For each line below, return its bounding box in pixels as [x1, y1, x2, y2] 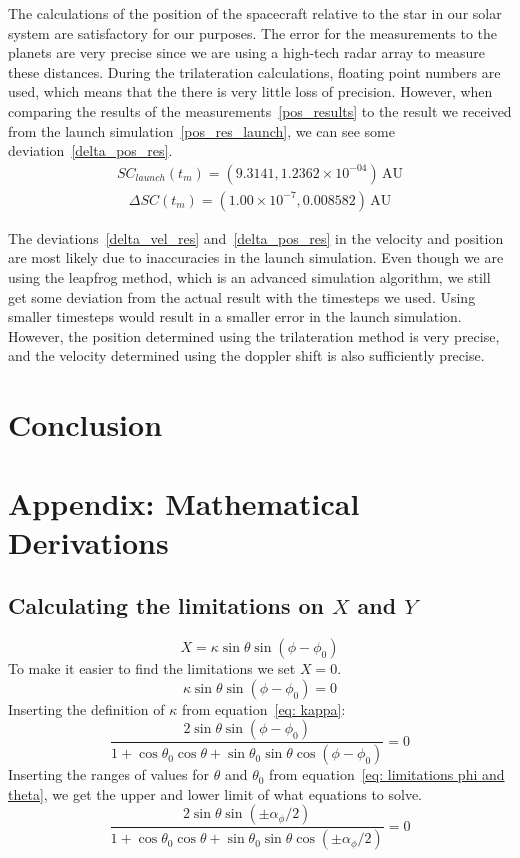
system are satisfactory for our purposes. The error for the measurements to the [8, 22, 498, 43]
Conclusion [8, 404, 163, 445]
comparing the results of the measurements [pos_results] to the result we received [8, 100, 512, 121]
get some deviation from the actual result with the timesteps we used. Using [8, 286, 476, 307]
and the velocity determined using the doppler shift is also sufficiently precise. [8, 345, 485, 366]
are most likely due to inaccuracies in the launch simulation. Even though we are [8, 247, 504, 268]
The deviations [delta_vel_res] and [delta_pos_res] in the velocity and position [8, 227, 504, 248]
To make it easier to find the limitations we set [8, 658, 296, 679]
